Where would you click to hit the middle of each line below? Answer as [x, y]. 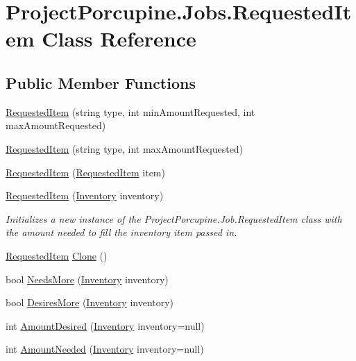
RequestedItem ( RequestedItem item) [85, 172]
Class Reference [119, 39]
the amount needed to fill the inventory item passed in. [121, 232]
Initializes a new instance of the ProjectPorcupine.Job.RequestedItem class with [174, 218]
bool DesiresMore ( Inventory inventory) [90, 302]
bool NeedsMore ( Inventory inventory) [87, 279]
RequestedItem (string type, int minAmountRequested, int [130, 111]
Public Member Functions [101, 82]
